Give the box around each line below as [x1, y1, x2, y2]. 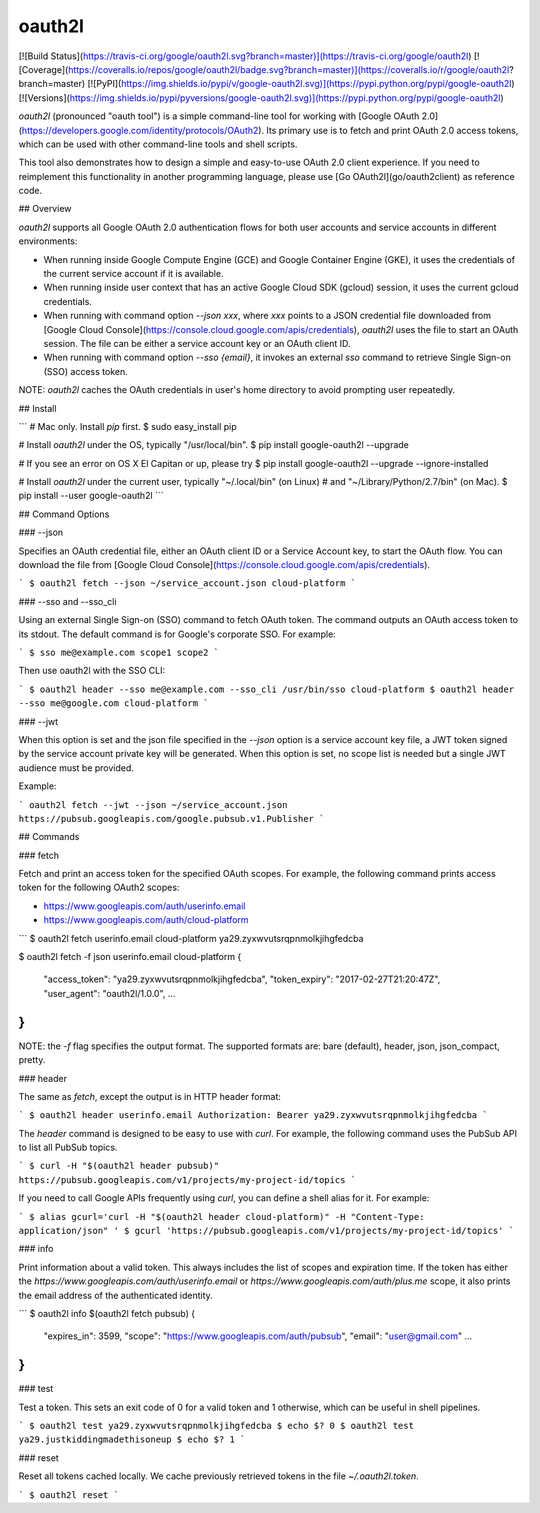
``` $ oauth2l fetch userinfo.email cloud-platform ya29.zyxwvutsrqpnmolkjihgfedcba [18, 932, 364, 944]
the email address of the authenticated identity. [18, 1289, 214, 1301]
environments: [18, 235, 78, 247]
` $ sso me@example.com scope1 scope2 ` [18, 647, 220, 658]
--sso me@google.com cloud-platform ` [18, 698, 209, 709]
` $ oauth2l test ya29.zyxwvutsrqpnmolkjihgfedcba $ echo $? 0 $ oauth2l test [18, 1420, 415, 1432]
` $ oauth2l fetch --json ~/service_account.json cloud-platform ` [18, 578, 357, 589]
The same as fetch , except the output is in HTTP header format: [18, 1090, 282, 1102]
